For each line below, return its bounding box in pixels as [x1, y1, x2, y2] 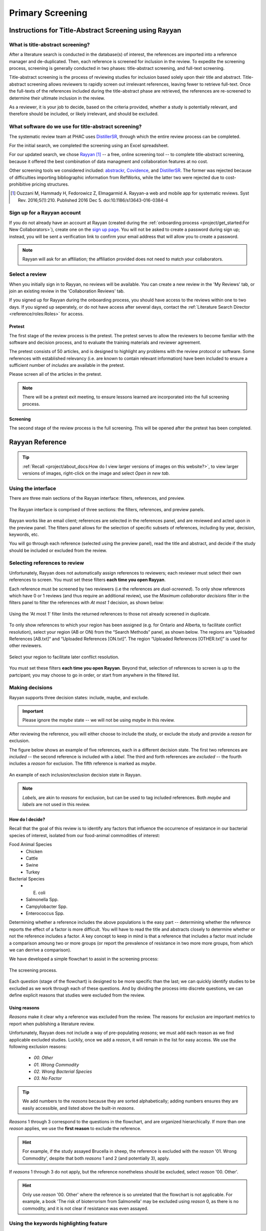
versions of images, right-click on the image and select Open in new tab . [22, 470, 170, 476]
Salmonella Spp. [26, 897, 59, 903]
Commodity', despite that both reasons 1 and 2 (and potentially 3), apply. [22, 1155, 170, 1161]
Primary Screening [9, 7, 88, 18]
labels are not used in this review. [22, 801, 91, 807]
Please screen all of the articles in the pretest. [9, 371, 102, 377]
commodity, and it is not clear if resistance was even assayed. [22, 1205, 149, 1211]
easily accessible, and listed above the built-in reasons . [22, 1105, 135, 1111]
